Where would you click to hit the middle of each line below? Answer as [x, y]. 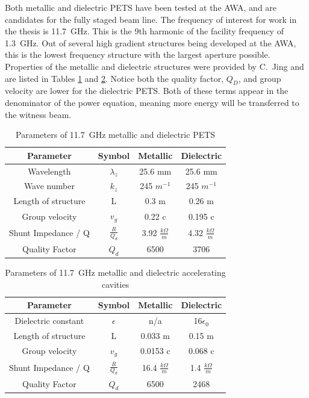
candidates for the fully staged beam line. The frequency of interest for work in [151, 19]
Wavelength [49, 171]
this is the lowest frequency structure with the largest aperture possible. [138, 54]
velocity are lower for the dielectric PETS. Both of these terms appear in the [147, 91]
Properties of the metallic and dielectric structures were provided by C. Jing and [154, 66]
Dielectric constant [49, 321]
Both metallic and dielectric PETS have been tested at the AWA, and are [141, 7]
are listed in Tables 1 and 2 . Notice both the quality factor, [114, 78]
